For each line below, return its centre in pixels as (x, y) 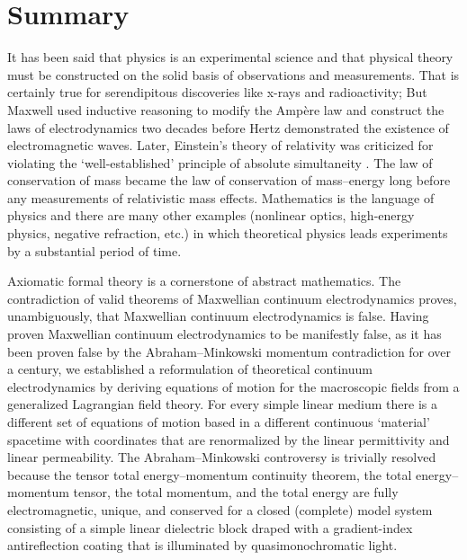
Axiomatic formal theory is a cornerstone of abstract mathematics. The (204, 281)
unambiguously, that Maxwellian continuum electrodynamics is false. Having (218, 316)
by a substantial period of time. (94, 250)
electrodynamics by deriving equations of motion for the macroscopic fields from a (233, 386)
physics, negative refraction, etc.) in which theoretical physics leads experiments (228, 233)
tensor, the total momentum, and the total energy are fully (236, 492)
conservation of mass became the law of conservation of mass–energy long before (229, 180)
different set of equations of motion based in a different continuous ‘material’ (219, 422)
